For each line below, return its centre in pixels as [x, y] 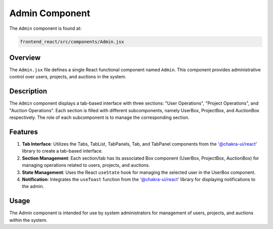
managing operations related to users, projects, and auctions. [86, 165]
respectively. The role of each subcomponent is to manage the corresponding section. [99, 118]
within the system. [28, 220]
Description [28, 91]
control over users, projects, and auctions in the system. [68, 77]
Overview [25, 57]
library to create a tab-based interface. [62, 151]
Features [24, 132]
